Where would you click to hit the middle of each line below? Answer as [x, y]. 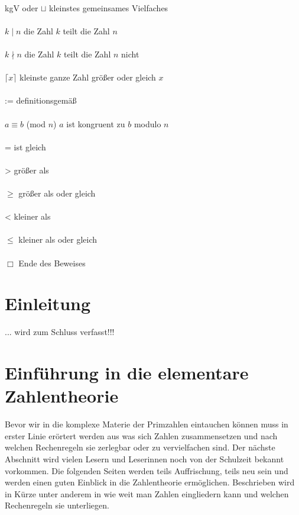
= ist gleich [25, 147]
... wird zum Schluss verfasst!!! [60, 332]
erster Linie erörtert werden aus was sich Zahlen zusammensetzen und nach [141, 435]
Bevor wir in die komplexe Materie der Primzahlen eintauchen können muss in [147, 424]
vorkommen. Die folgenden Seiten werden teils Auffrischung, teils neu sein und [147, 470]
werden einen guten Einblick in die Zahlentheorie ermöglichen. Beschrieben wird [150, 482]
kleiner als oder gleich [58, 239]
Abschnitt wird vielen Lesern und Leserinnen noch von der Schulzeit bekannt [144, 459]
